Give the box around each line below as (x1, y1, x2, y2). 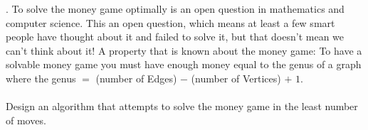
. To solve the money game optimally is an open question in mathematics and (6, 1, 345, 16)
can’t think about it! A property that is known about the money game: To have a (6, 43, 362, 58)
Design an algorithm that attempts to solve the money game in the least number (6, 99, 358, 114)
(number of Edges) (95, 70, 177, 85)
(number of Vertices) (191, 70, 281, 85)
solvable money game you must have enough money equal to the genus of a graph (6, 57, 362, 72)
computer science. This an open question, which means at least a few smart (6, 15, 335, 30)
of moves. (6, 112, 46, 127)
